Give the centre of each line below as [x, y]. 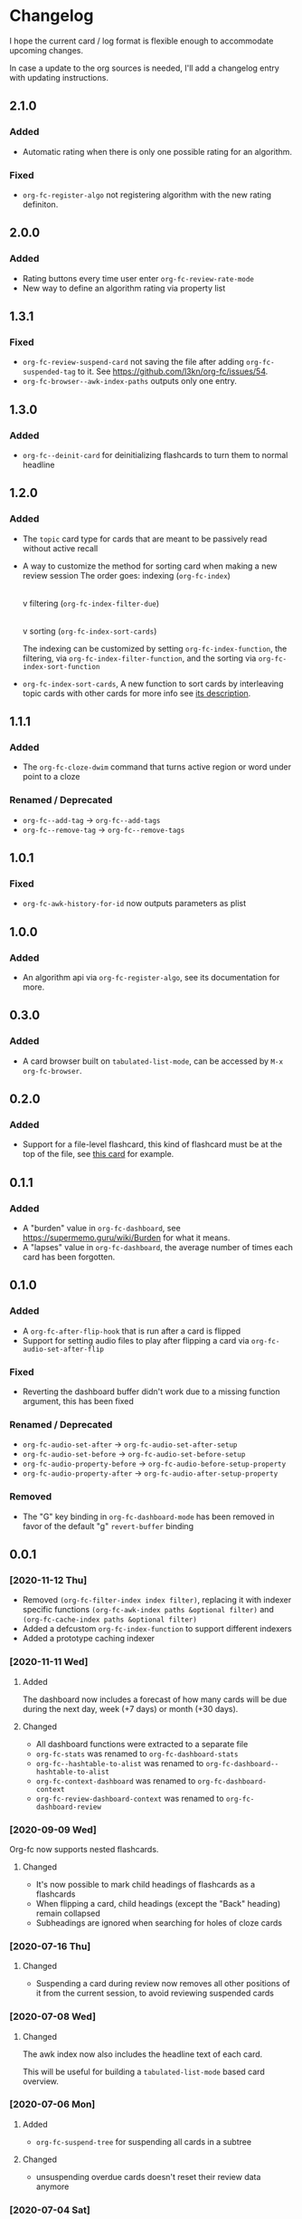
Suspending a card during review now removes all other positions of [163, 1984]
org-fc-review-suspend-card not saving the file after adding [133, 362]
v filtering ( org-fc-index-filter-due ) [91, 603]
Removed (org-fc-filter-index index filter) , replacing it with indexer [157, 1600]
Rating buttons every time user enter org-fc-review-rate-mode [138, 278]
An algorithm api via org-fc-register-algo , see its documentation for [151, 978]
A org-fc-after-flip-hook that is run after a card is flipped [132, 1331]
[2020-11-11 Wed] [49, 1662]
